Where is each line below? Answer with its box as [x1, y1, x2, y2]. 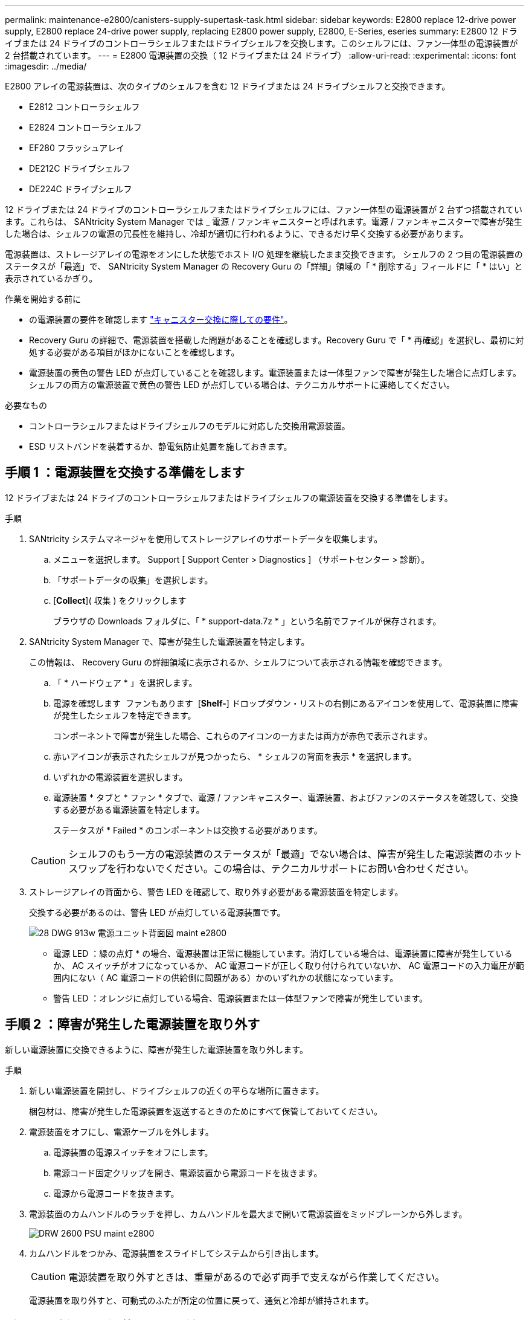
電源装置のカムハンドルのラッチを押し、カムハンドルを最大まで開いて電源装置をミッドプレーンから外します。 [29, 1208, 467, 1219]
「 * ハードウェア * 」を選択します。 [53, 677, 197, 688]
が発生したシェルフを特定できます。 [53, 710, 196, 720]
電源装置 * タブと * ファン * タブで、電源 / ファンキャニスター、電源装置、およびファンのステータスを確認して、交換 [53, 792, 518, 803]
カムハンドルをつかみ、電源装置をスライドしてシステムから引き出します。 [29, 1247, 324, 1258]
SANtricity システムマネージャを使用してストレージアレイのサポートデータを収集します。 [29, 533, 383, 544]
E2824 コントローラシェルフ [29, 122, 142, 132]
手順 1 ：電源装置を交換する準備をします [5, 465, 245, 480]
